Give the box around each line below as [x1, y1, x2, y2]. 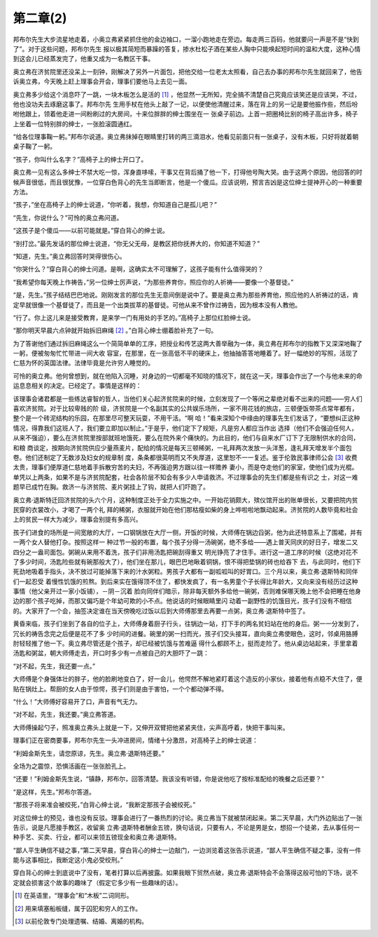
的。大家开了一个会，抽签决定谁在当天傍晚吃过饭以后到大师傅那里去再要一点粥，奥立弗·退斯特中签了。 [13, 607, 309, 615]
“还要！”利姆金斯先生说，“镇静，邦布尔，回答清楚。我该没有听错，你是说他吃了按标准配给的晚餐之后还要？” [13, 775, 325, 783]
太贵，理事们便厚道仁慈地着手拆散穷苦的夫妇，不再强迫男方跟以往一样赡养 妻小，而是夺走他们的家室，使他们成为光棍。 [13, 463, 358, 471]
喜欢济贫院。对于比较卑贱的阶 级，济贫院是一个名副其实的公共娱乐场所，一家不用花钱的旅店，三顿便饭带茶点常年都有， [13, 404, 358, 413]
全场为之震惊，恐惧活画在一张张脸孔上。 [13, 762, 129, 770]
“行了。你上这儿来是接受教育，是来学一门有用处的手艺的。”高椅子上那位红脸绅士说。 [13, 313, 255, 322]
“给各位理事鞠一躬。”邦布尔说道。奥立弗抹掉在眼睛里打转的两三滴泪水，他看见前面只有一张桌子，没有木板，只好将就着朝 [13, 133, 359, 141]
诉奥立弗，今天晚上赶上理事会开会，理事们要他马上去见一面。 [13, 77, 191, 86]
